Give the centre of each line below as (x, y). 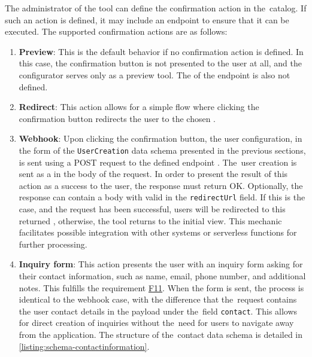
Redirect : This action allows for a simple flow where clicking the (139, 107)
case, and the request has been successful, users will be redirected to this (152, 209)
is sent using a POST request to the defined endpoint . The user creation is (158, 162)
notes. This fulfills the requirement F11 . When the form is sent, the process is (161, 287)
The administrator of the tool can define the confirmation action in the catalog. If (156, 8)
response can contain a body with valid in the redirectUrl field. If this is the (162, 197)
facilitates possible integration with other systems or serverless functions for (158, 232)
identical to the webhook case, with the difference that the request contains (158, 299)
